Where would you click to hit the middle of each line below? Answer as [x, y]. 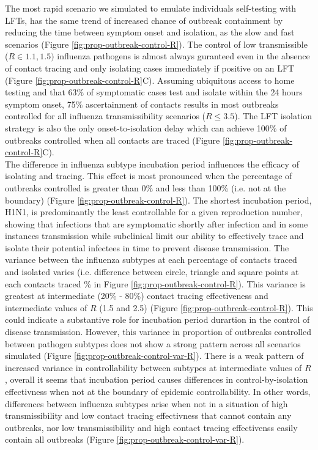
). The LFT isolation [273, 116]
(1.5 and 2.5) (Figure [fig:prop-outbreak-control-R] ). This [206, 307]
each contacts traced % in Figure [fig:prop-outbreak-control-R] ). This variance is [155, 283]
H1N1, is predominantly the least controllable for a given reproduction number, [154, 212]
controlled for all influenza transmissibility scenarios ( [105, 116]
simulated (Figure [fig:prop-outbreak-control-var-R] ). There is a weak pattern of [154, 356]
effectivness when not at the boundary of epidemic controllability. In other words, [158, 391]
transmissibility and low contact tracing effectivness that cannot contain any [148, 415]
